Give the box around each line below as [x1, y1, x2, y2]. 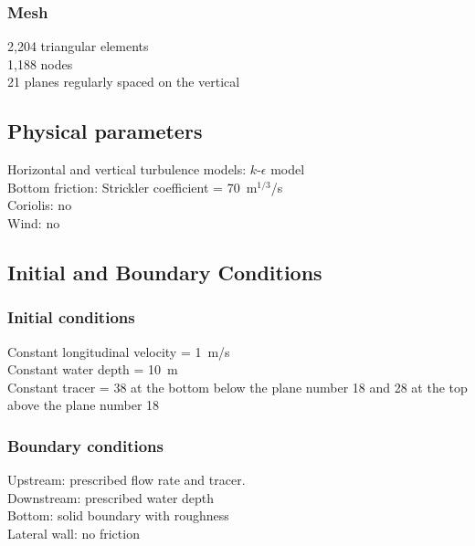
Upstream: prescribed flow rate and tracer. [7, 470, 246, 489]
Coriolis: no [7, 195, 72, 215]
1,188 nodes [7, 54, 73, 73]
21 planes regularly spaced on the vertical [7, 72, 240, 91]
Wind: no [7, 213, 60, 232]
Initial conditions [7, 306, 135, 329]
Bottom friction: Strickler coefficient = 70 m [7, 177, 258, 196]
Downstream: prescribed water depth [7, 488, 215, 507]
